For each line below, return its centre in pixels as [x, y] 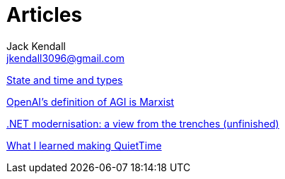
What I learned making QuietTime [84, 145]
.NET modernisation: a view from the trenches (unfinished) [143, 123]
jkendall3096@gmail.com [65, 58]
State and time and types [65, 80]
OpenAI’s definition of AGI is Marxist [91, 101]
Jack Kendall [36, 46]
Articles [45, 15]
